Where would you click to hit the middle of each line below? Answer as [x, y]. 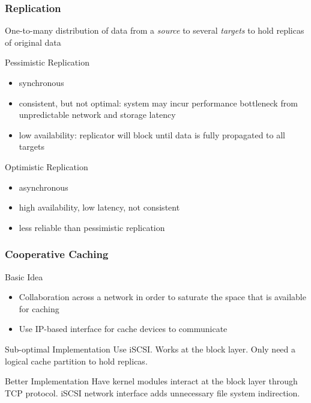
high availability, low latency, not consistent [99, 207]
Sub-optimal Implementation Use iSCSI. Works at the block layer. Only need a [150, 349]
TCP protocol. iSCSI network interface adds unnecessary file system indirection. [152, 392]
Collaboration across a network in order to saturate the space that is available [162, 297]
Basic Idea [24, 276]
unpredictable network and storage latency [97, 115]
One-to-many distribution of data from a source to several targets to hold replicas [155, 30]
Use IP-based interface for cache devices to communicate [123, 329]
